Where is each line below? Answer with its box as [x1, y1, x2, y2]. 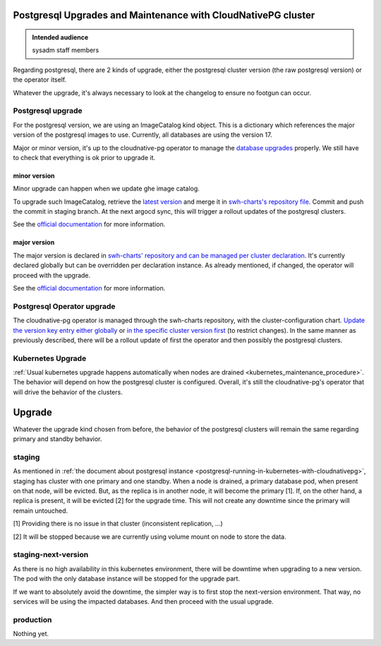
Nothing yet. [13, 630, 49, 638]
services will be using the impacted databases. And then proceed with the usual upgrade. [13, 597, 274, 606]
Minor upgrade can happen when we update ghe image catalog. [13, 184, 200, 193]
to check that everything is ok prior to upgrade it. [13, 153, 156, 161]
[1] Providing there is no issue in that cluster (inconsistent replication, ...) [13, 519, 224, 528]
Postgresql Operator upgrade [13, 301, 116, 311]
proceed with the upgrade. [13, 271, 91, 279]
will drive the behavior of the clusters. [13, 388, 123, 396]
